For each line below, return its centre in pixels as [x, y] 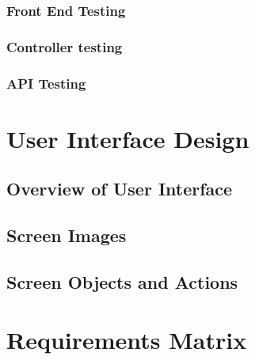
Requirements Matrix [127, 340]
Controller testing [65, 46]
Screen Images [67, 235]
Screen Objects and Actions [122, 281]
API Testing [46, 83]
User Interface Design [128, 138]
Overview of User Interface [120, 189]
